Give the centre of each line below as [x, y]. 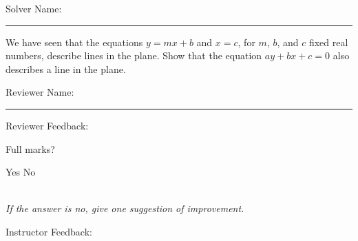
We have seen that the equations [74, 42]
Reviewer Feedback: [47, 125]
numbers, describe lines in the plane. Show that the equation [134, 55]
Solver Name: [34, 8]
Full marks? [30, 148]
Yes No [21, 172]
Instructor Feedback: [49, 231]
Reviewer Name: [40, 92]
